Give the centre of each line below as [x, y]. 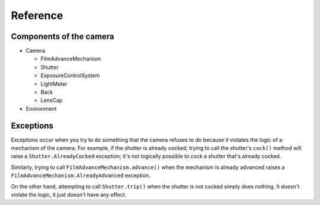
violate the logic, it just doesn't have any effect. [69, 195]
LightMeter [54, 84]
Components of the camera [63, 36]
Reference [37, 15]
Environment [41, 108]
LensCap [52, 100]
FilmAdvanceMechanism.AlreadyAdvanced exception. [81, 175]
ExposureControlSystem [70, 76]
